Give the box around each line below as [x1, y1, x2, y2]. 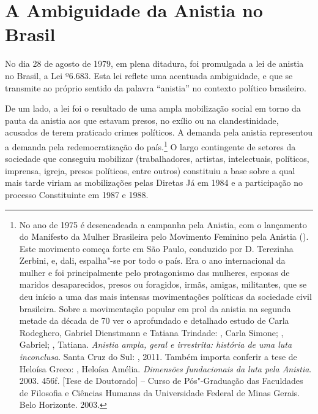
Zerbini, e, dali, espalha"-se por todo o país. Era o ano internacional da [19, 254, 286, 267]
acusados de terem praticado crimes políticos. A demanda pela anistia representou [5, 126, 313, 139]
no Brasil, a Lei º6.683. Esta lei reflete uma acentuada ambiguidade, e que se [5, 69, 293, 82]
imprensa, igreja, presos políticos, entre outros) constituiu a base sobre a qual [5, 164, 295, 177]
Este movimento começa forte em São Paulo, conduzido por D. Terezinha [19, 242, 294, 255]
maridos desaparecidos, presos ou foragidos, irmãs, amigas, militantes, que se [19, 278, 307, 291]
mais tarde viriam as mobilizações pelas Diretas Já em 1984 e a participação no [5, 176, 303, 189]
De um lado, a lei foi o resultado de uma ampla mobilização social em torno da [5, 102, 301, 115]
